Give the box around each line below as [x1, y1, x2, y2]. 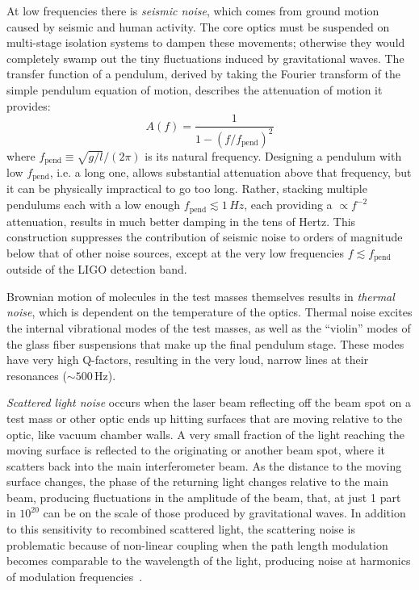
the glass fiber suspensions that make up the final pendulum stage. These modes [6, 335, 404, 352]
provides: [6, 97, 51, 114]
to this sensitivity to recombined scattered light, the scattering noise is [6, 521, 355, 538]
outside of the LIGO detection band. [6, 261, 187, 278]
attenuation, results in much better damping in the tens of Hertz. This [6, 212, 356, 229]
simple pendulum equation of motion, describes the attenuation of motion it [6, 81, 383, 98]
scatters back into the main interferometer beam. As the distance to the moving [6, 457, 402, 474]
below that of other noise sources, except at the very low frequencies [6, 244, 345, 261]
